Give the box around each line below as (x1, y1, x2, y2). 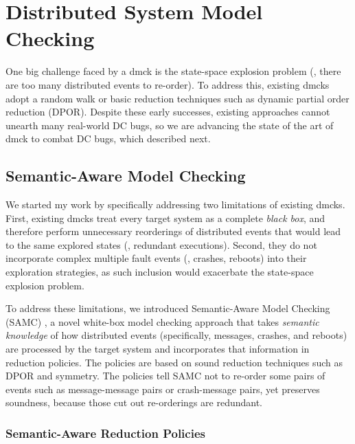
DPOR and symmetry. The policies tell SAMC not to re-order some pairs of (5, 368, 325, 383)
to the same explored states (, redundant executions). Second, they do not (5, 237, 317, 252)
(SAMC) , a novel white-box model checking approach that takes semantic (5, 314, 319, 329)
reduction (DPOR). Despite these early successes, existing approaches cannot (5, 104, 330, 119)
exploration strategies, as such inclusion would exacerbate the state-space (5, 265, 314, 279)
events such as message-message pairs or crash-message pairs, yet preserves (5, 381, 320, 396)
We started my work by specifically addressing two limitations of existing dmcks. (5, 197, 345, 212)
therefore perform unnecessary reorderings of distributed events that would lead (5, 224, 341, 238)
